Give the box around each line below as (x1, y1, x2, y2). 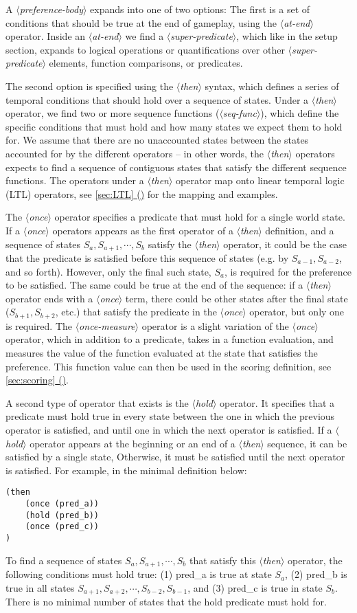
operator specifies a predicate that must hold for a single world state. (54, 210, 345, 224)
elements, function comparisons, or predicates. (49, 56, 243, 70)
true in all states (5, 580, 75, 594)
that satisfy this (189, 553, 256, 567)
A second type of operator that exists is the (5, 395, 189, 410)
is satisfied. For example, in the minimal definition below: (5, 462, 247, 477)
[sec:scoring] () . (5, 372, 69, 387)
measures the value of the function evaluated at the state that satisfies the (5, 345, 318, 359)
